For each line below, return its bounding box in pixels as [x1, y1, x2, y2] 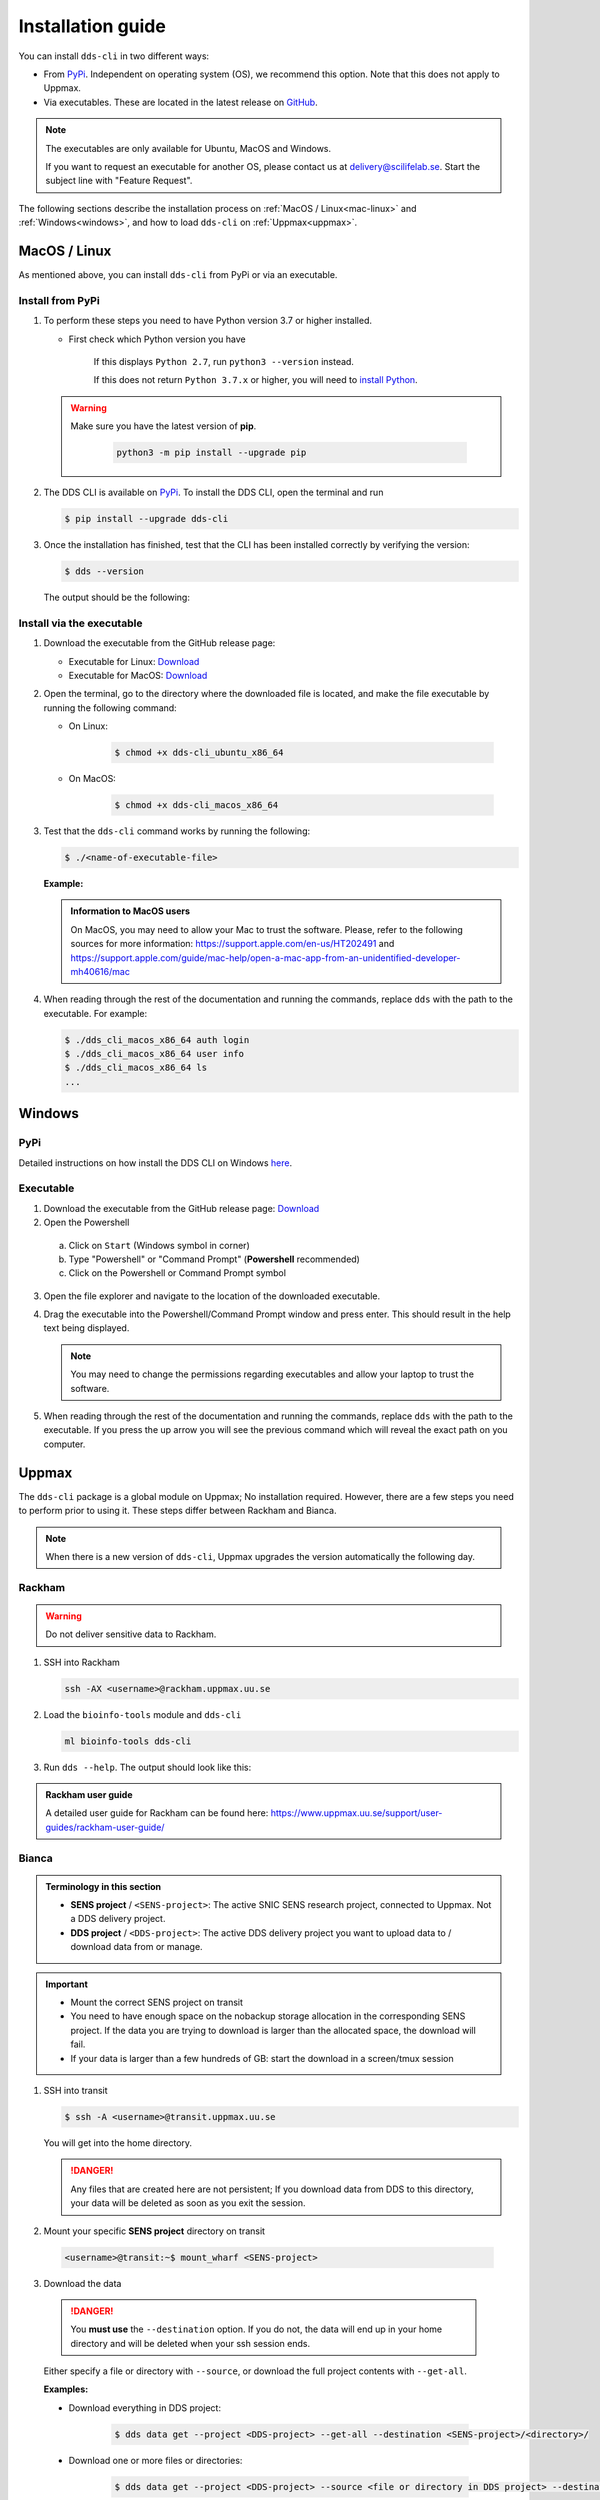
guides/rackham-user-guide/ [45, 1821, 165, 1833]
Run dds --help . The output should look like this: [43, 1761, 252, 1773]
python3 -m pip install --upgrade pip [116, 447, 307, 459]
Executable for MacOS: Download [68, 669, 208, 681]
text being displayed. [43, 1322, 130, 1334]
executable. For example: [43, 1007, 148, 1019]
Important [45, 1978, 89, 1990]
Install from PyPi [18, 293, 100, 307]
